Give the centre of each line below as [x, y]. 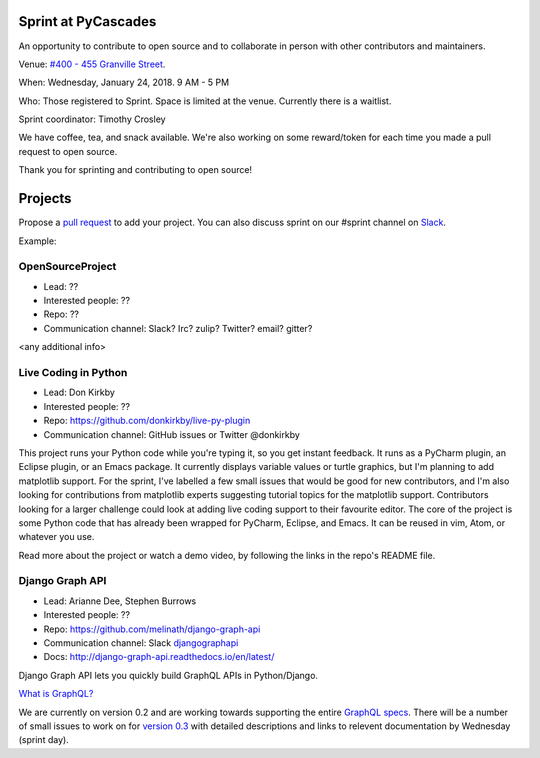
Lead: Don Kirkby [79, 392]
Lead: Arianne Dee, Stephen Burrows [120, 601]
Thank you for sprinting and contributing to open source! [135, 170]
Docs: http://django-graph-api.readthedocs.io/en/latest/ [159, 657]
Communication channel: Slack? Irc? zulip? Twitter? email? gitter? [178, 328]
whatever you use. [56, 537]
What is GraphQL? [56, 694]
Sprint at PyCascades [87, 21]
